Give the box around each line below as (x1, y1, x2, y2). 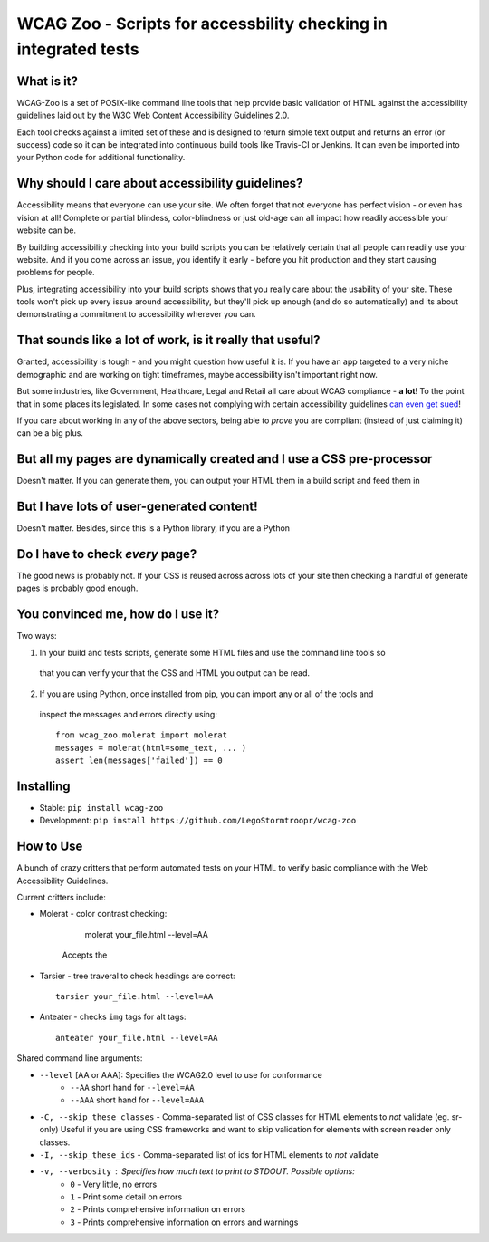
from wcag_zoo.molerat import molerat (55, 730, 228, 740)
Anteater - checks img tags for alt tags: (39, 1011, 187, 1023)
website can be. (16, 225, 77, 236)
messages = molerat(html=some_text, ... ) (55, 743, 247, 753)
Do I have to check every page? (16, 546, 197, 562)
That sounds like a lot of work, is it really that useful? (16, 332, 321, 348)
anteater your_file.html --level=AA (55, 1033, 218, 1043)
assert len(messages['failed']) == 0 (55, 756, 224, 765)
